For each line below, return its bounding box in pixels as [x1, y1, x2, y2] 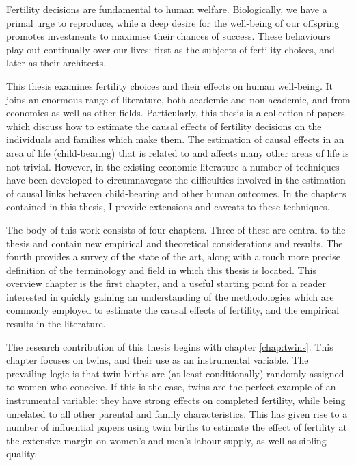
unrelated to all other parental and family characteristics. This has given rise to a [6, 406, 348, 420]
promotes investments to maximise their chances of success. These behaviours [6, 29, 331, 43]
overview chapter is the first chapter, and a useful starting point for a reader [6, 276, 327, 290]
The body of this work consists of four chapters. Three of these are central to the [6, 222, 346, 236]
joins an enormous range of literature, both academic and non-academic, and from [6, 92, 351, 106]
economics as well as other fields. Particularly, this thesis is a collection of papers [6, 105, 345, 120]
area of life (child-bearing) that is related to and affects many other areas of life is [6, 145, 349, 160]
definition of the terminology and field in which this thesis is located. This [6, 262, 316, 277]
